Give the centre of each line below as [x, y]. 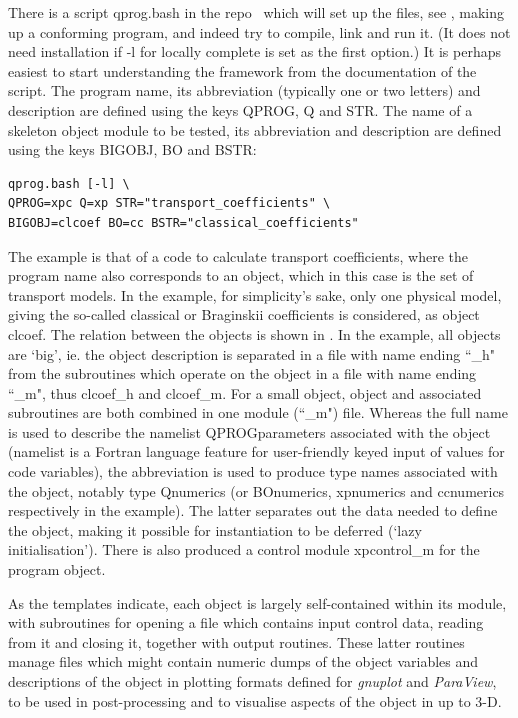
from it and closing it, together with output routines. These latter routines [236, 641]
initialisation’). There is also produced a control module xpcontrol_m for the [244, 549]
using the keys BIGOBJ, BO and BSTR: [132, 149]
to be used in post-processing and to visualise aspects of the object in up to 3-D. [255, 700]
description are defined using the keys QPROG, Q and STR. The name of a [240, 109]
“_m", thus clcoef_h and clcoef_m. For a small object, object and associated [245, 392]
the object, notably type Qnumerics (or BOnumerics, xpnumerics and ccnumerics [256, 490]
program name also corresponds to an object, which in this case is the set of [241, 275]
